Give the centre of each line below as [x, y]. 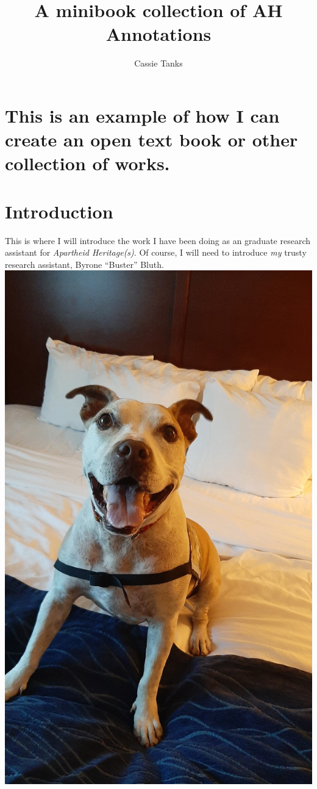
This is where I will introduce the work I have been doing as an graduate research [158, 240]
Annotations [158, 34]
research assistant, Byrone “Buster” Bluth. [84, 264]
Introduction [59, 211]
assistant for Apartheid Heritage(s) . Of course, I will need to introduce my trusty [156, 252]
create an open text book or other [151, 139]
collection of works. [87, 163]
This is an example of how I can [142, 115]
